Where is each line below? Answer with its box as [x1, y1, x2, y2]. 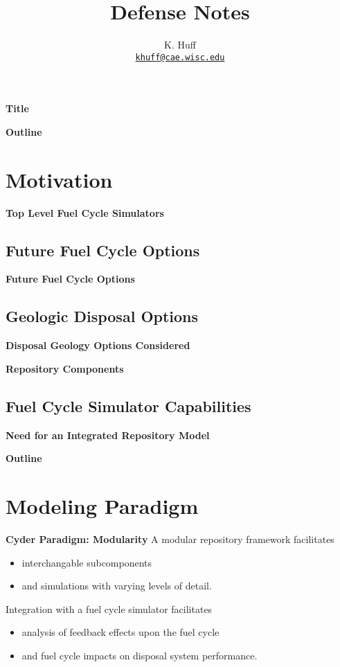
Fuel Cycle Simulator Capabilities [6, 395, 251, 416]
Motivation [6, 165, 113, 193]
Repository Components [6, 361, 124, 375]
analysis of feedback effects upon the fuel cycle [21, 625, 220, 639]
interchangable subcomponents [21, 555, 152, 569]
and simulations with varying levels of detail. [21, 578, 212, 593]
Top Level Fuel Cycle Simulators [6, 205, 164, 220]
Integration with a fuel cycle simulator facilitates [6, 601, 213, 616]
